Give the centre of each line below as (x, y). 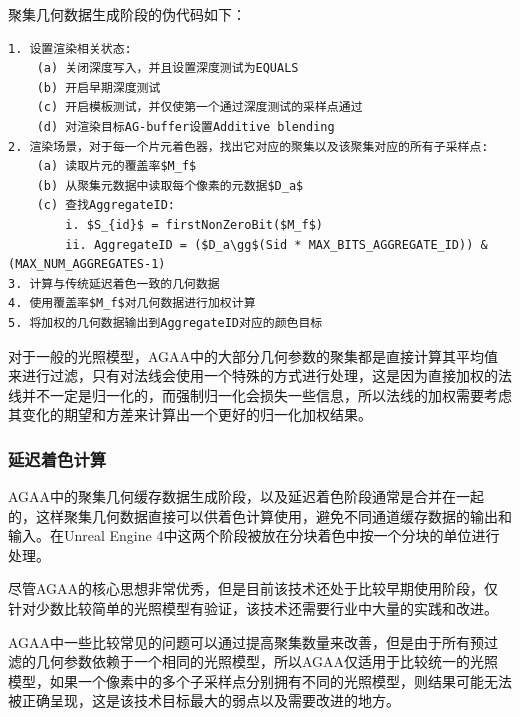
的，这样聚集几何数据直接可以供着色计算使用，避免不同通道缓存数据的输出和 (260, 515)
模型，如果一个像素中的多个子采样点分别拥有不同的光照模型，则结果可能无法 (260, 680)
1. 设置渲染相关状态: (70, 48)
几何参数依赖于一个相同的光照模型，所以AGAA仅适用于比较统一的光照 (267, 661)
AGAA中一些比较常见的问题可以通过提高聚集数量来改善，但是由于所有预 (246, 641)
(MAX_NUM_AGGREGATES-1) (87, 264)
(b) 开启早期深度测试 (98, 87)
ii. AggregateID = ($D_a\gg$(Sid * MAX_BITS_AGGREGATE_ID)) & (276, 244)
